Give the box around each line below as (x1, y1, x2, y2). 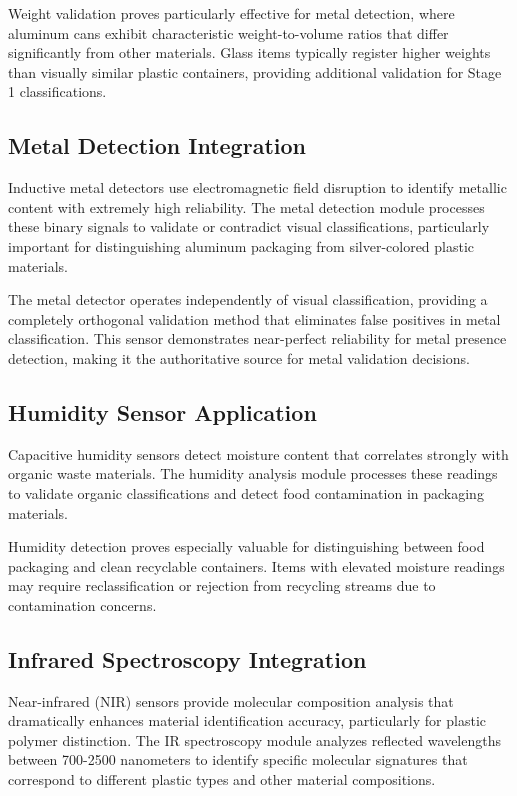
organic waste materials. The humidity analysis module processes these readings (8, 463, 498, 484)
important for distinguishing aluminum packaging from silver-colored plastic (8, 235, 475, 256)
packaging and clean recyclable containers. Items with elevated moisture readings (8, 555, 505, 576)
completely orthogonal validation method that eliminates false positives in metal (8, 308, 501, 329)
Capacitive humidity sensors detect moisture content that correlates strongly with (8, 443, 509, 464)
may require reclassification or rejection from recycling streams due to (8, 575, 436, 596)
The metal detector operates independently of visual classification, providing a (8, 289, 488, 310)
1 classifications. (8, 81, 107, 102)
